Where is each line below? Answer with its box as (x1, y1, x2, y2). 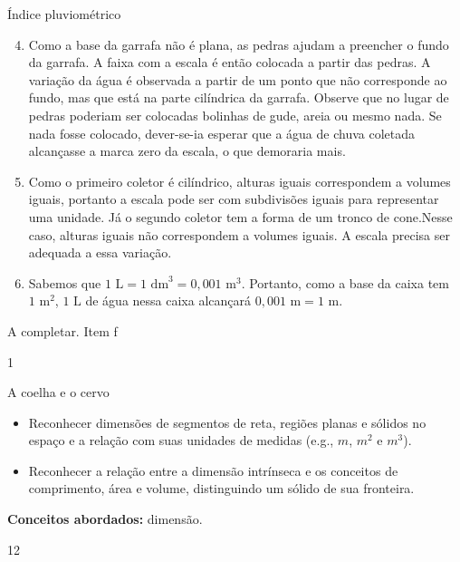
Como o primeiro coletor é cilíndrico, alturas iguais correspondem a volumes (28, 171, 451, 190)
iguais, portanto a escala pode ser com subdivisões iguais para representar (28, 189, 439, 208)
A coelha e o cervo (7, 383, 110, 402)
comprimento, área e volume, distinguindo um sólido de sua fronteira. (28, 479, 415, 498)
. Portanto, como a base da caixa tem (241, 273, 449, 292)
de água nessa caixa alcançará (85, 291, 252, 310)
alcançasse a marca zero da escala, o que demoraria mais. (28, 141, 346, 160)
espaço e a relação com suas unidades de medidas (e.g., (28, 431, 334, 450)
